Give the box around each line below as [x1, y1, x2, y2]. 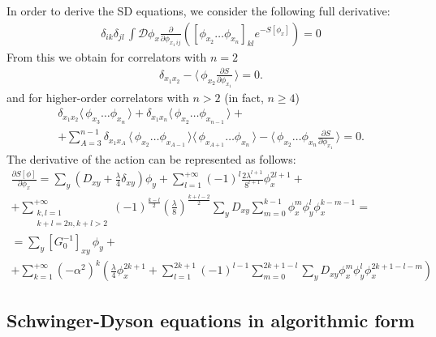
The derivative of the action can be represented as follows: [6, 151, 296, 168]
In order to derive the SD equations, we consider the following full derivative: [6, 2, 391, 19]
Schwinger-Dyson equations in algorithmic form [6, 307, 415, 332]
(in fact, [224, 88, 264, 105]
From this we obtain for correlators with [6, 48, 207, 65]
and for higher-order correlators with [6, 88, 189, 105]
